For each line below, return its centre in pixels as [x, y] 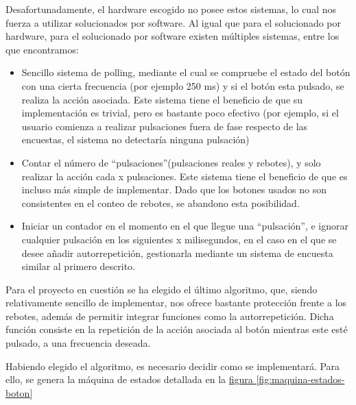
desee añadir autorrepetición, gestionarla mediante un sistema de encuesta [177, 253]
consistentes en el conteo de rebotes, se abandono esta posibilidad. [161, 202]
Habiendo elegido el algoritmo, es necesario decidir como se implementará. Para [173, 366]
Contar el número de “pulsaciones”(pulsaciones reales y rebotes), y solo [171, 162]
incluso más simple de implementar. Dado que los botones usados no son [174, 189]
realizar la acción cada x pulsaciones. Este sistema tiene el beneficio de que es [185, 176]
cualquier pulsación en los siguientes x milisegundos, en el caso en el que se [179, 239]
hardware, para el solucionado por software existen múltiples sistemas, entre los [173, 36]
